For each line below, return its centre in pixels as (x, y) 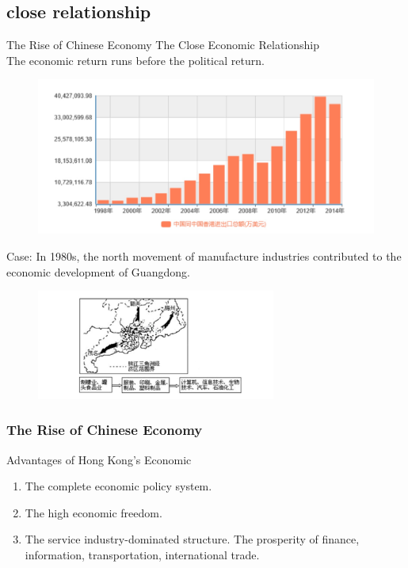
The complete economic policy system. (118, 486)
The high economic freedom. (93, 512)
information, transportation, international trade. (142, 554)
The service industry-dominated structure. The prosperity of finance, (192, 539)
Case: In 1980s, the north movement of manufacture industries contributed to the (204, 256)
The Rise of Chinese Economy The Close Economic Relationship (163, 45)
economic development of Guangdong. (98, 271)
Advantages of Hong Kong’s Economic (99, 459)
